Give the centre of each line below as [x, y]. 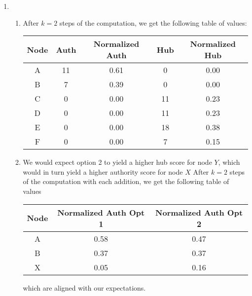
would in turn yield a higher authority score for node [103, 171]
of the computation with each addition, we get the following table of [126, 181]
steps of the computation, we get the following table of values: [153, 22]
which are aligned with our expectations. [84, 287]
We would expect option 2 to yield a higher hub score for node [117, 162]
